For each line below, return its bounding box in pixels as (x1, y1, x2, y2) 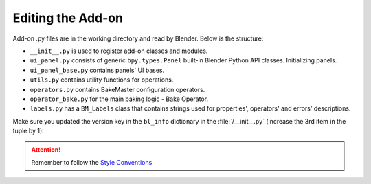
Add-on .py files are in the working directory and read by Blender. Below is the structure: (12, 34, 264, 43)
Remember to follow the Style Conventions (31, 158, 153, 166)
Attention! (31, 146, 61, 154)
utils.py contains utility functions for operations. (30, 76, 174, 84)
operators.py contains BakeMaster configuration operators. (30, 85, 205, 93)
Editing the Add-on (12, 10, 124, 25)
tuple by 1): (12, 127, 44, 135)
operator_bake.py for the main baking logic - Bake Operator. (30, 95, 209, 103)
